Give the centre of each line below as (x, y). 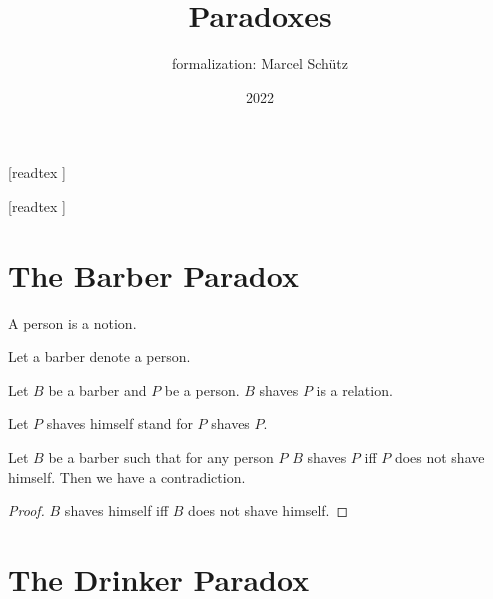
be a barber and (97, 389)
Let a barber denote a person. (99, 356)
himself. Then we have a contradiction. (127, 476)
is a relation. (354, 389)
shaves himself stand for (119, 423)
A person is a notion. (72, 322)
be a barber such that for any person (161, 457)
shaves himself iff (116, 510)
